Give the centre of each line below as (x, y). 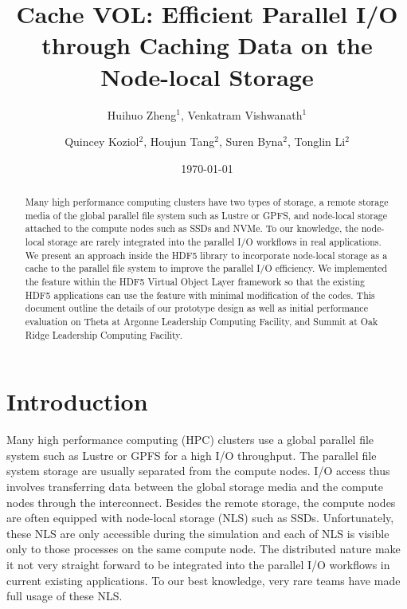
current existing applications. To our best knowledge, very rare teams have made (203, 580)
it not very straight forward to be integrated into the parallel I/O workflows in (198, 564)
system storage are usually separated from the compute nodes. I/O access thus (198, 471)
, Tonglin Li (317, 141)
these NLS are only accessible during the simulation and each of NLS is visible (198, 533)
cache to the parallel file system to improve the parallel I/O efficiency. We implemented (206, 268)
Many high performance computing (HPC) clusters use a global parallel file (190, 440)
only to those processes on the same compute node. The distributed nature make (203, 549)
